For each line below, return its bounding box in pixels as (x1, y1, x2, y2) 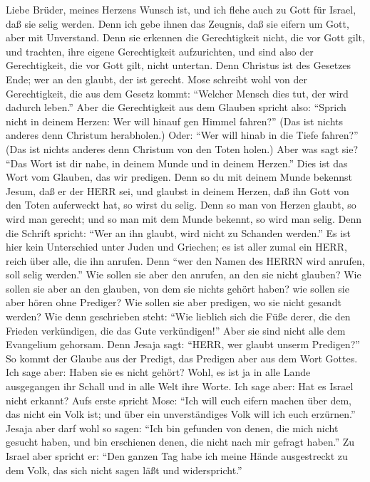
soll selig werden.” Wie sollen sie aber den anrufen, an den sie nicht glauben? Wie (6, 267, 361, 282)
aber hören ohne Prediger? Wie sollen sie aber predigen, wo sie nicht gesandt (6, 295, 341, 310)
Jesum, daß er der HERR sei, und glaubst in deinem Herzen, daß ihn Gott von (6, 183, 349, 198)
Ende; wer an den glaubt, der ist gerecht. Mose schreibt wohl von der (6, 71, 307, 86)
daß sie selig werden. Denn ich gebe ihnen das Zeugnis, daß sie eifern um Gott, (6, 16, 349, 31)
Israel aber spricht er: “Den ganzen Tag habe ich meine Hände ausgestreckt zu (6, 449, 348, 463)
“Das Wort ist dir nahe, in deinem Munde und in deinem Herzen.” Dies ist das (6, 155, 348, 170)
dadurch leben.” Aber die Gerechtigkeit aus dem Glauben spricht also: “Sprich (6, 100, 346, 115)
